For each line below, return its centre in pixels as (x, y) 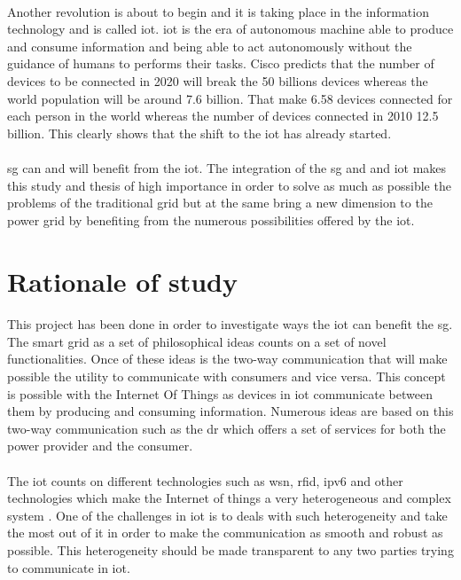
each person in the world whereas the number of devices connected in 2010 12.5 (223, 116)
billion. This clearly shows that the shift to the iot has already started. (199, 133)
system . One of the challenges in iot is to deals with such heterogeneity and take (227, 515)
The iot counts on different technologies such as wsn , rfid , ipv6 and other (205, 480)
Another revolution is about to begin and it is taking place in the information (218, 11)
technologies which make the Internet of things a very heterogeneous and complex (229, 498)
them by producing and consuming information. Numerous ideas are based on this (230, 411)
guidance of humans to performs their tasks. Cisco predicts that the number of (221, 63)
